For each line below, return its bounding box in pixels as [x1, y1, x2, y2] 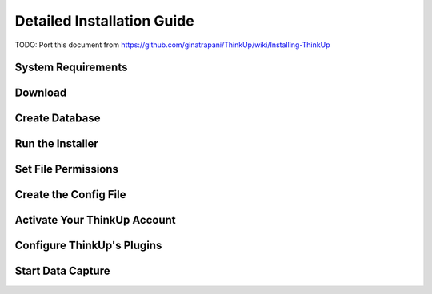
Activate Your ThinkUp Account [14, 213, 176, 227]
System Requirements [14, 61, 128, 74]
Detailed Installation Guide [14, 12, 195, 30]
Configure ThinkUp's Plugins [14, 239, 162, 252]
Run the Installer [14, 137, 99, 151]
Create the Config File [14, 188, 126, 201]
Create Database [14, 112, 101, 125]
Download [14, 86, 67, 100]
